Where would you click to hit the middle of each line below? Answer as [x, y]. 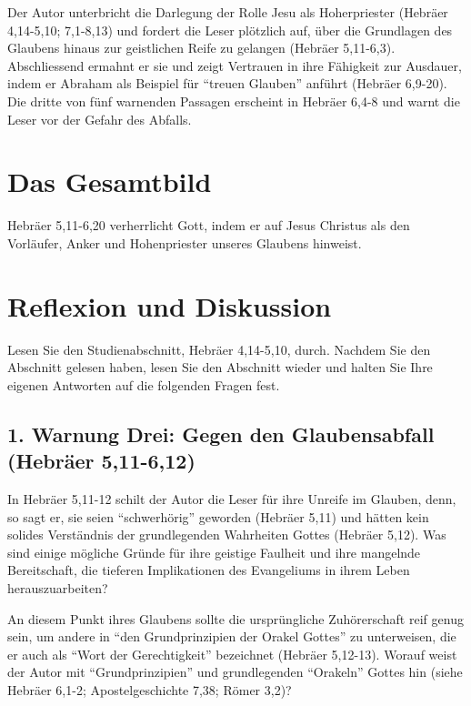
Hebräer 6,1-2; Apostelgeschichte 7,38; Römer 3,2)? [150, 689]
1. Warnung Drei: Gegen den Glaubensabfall [221, 434]
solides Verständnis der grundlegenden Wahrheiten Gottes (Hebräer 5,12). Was [227, 535]
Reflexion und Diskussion [170, 305]
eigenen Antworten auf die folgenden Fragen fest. [144, 384]
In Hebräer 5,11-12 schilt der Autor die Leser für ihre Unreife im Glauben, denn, [232, 498]
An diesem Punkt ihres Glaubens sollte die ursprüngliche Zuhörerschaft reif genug [235, 618]
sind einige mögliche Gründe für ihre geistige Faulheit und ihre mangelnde [214, 552]
